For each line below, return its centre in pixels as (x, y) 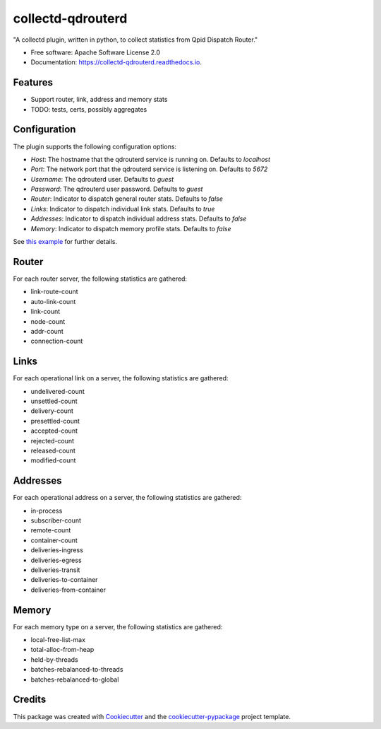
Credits (30, 700)
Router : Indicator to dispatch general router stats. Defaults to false (127, 199)
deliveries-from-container (68, 590)
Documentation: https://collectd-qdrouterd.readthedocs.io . (116, 62)
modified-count (53, 460)
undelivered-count (58, 391)
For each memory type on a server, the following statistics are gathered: (118, 626)
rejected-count (52, 441)
